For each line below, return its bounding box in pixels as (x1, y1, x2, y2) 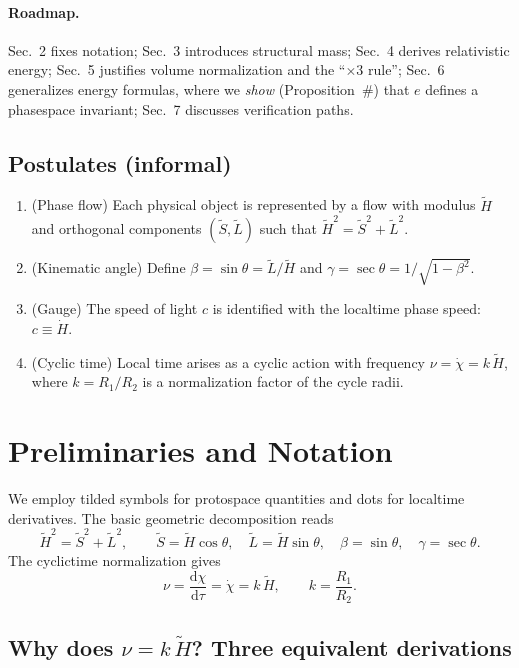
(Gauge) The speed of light (31, 298, 198, 319)
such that (259, 217, 317, 238)
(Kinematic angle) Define (31, 257, 186, 278)
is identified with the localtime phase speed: (212, 298, 481, 319)
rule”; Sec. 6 (367, 59, 445, 80)
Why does (8, 631, 114, 662)
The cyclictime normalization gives (8, 550, 221, 571)
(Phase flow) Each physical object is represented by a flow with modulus (31, 194, 476, 215)
